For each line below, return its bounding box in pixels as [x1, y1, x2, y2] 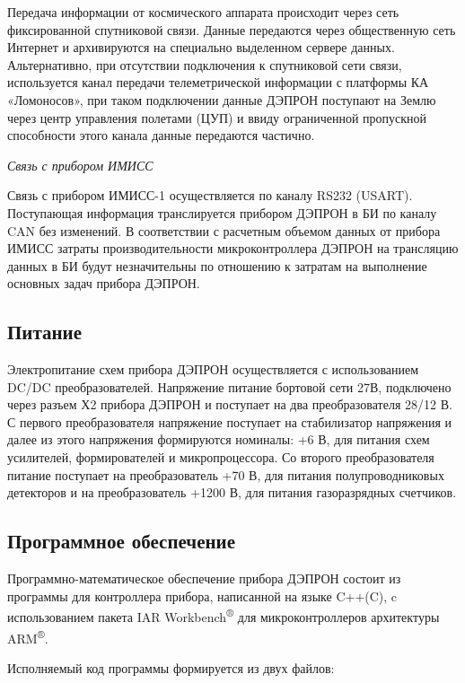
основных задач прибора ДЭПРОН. [7, 274, 200, 293]
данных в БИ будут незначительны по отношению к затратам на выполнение [7, 256, 427, 275]
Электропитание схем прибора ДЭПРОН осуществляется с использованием [7, 360, 419, 379]
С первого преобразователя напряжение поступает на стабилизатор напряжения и [7, 412, 452, 431]
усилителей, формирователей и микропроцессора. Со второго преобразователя [7, 448, 434, 467]
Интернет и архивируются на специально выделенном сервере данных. [7, 38, 395, 57]
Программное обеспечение [7, 527, 236, 555]
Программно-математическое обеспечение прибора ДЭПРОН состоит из [7, 569, 401, 588]
